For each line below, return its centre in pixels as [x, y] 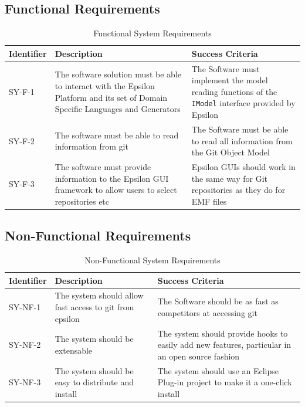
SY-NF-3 [25, 382]
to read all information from [242, 140]
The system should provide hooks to [223, 333]
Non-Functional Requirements [98, 235]
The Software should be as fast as [218, 301]
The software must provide [103, 166]
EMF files [209, 201]
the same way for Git [230, 178]
